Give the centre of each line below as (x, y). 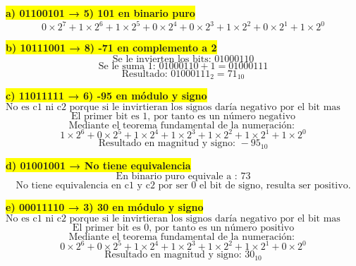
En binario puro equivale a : (177, 177)
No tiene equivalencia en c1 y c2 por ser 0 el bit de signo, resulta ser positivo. (183, 186)
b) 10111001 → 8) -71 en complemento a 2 (111, 48)
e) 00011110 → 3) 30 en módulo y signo (105, 207)
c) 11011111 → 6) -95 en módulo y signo (106, 96)
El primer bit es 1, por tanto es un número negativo (183, 116)
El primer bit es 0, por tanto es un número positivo (183, 228)
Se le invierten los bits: (162, 59)
